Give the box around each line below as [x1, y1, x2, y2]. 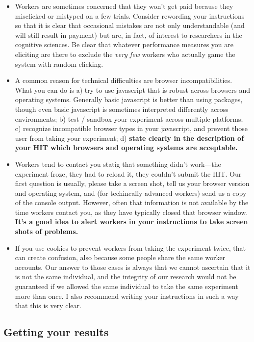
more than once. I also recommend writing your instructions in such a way [15, 290, 239, 301]
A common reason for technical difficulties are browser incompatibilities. [15, 75, 232, 85]
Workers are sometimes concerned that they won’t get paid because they [15, 1, 233, 11]
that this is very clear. [15, 300, 81, 311]
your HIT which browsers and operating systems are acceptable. [15, 142, 238, 153]
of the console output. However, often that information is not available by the [15, 197, 249, 208]
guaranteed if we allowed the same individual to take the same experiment [15, 281, 238, 291]
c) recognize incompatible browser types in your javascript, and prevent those [15, 123, 248, 133]
